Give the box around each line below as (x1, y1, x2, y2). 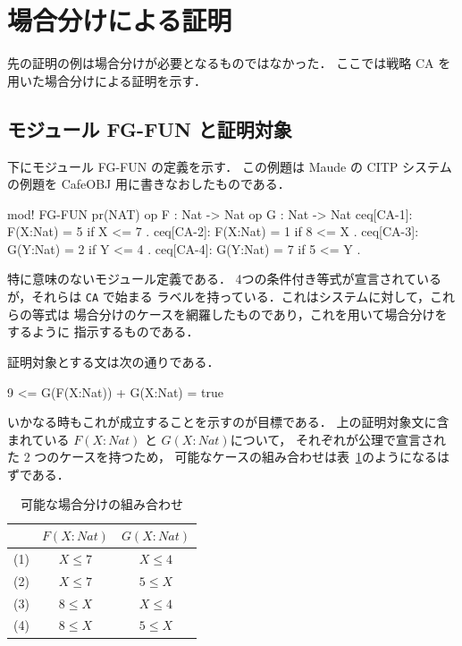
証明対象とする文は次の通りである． (7, 352, 220, 370)
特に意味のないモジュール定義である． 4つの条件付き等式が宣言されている (7, 269, 442, 288)
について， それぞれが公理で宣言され (230, 429, 446, 448)
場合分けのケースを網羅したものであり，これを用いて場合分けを (73, 304, 448, 323)
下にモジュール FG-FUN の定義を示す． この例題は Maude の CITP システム (7, 157, 452, 175)
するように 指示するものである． (7, 322, 199, 341)
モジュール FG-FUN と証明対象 (7, 115, 292, 142)
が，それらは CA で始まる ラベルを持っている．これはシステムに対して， (7, 287, 430, 306)
